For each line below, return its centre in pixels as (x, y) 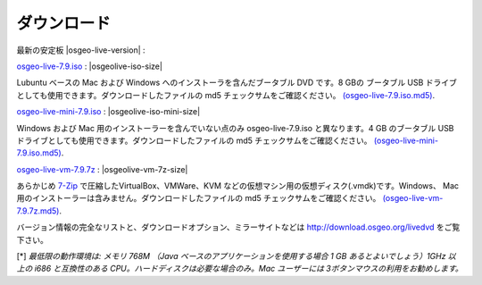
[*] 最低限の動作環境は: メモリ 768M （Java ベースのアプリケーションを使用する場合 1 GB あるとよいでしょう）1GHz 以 (237, 256)
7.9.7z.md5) (38, 211)
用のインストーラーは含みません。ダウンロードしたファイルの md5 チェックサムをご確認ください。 (199, 198)
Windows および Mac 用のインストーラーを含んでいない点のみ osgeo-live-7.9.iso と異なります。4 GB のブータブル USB (235, 128)
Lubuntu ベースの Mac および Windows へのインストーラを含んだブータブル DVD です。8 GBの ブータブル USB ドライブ (237, 83)
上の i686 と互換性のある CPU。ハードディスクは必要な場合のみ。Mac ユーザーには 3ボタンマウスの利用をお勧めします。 (240, 269)
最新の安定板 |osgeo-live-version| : (81, 50)
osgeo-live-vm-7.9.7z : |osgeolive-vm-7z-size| (102, 169)
